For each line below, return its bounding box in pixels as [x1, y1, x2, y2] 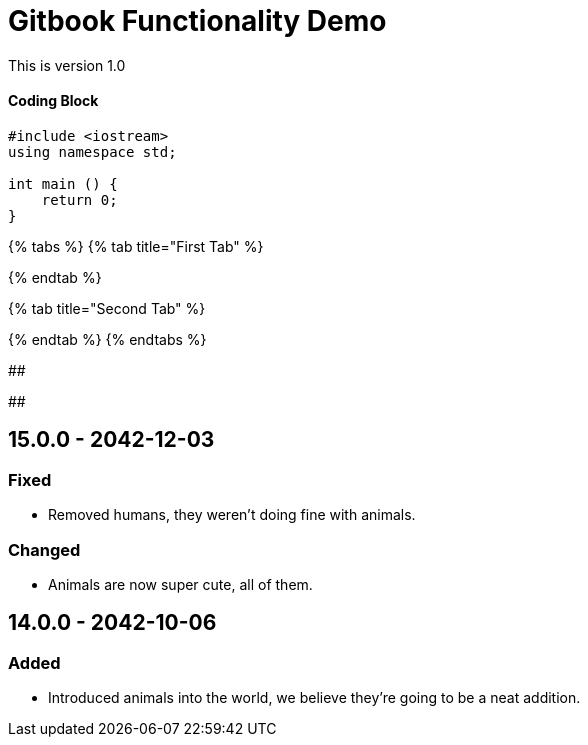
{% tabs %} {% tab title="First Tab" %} [8, 237, 264, 255]
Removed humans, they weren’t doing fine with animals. [48, 506, 416, 524]
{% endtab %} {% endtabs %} [8, 330, 207, 348]
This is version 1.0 [8, 56, 126, 74]
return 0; [41, 191, 118, 208]
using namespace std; [8, 143, 177, 160]
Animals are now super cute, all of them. [48, 575, 313, 593]
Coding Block [8, 92, 99, 110]
